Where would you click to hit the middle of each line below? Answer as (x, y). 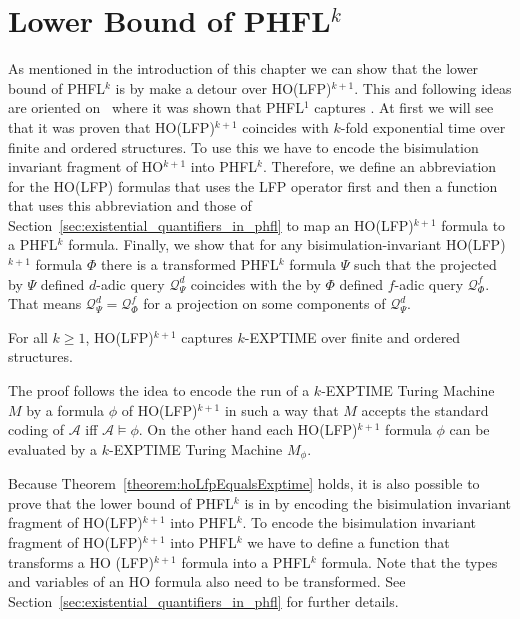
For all (28, 336)
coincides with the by (255, 283)
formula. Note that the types (409, 561)
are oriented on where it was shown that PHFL (156, 107)
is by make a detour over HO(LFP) (223, 87)
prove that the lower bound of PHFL (121, 502)
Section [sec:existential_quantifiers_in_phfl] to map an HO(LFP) (211, 224)
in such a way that (281, 409)
